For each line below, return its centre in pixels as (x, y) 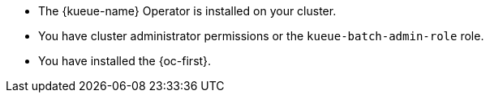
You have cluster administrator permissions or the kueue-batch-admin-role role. (261, 36)
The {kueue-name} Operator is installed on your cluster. (187, 11)
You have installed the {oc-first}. (125, 61)
